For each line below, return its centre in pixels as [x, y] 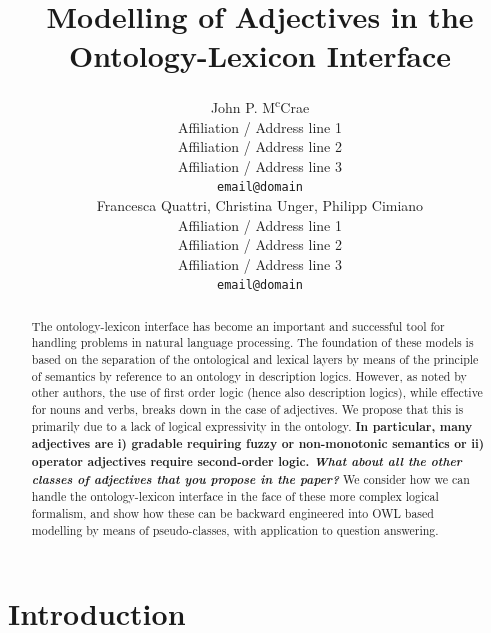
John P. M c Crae [260, 105]
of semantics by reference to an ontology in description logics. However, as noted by [249, 375]
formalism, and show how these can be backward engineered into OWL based [232, 513]
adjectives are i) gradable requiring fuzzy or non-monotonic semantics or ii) [258, 444]
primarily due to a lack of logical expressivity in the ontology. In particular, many [252, 426]
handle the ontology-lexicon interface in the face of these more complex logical [235, 496]
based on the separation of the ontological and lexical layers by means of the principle [255, 359]
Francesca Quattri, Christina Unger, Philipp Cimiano [260, 205]
